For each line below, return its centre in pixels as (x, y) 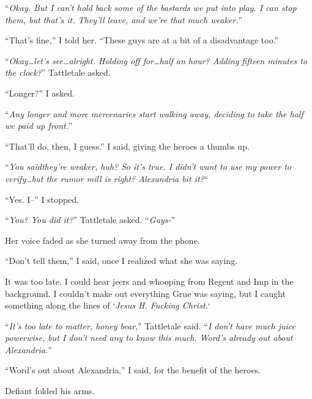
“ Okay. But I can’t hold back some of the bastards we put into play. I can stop (151, 7)
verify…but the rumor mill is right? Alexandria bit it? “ (107, 178)
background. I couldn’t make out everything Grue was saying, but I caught (145, 293)
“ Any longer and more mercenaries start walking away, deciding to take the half (154, 113)
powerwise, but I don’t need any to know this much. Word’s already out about (149, 338)
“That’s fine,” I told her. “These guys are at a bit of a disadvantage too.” (142, 40)
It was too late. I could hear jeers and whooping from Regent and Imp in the (149, 281)
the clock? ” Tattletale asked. (58, 72)
